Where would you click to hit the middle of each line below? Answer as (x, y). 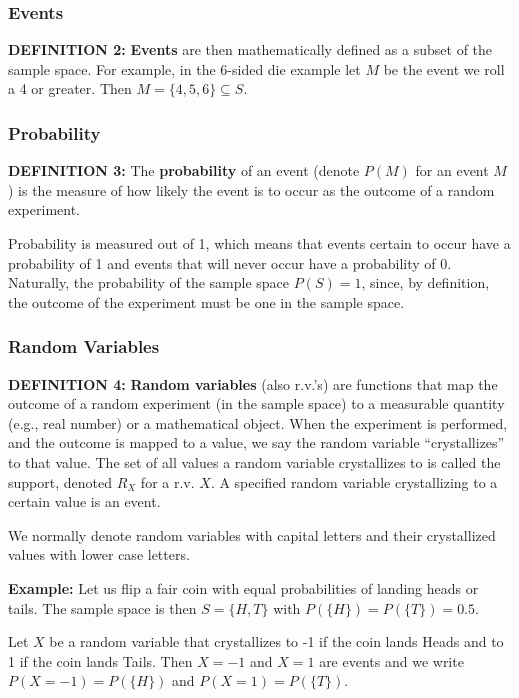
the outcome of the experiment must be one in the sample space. (206, 301)
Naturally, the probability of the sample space (149, 282)
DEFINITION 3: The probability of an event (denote (184, 170)
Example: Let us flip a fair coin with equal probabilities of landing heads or (243, 587)
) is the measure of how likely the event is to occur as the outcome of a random (251, 189)
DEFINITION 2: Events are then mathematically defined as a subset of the (250, 49)
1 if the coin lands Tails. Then (100, 660)
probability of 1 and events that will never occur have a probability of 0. (230, 262)
